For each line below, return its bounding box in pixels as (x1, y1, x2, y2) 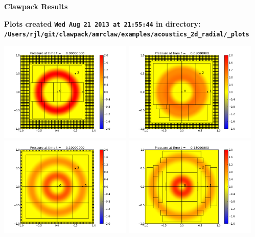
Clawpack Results (4, 1, 68, 11)
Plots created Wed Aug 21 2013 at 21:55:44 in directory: (4, 18, 201, 29)
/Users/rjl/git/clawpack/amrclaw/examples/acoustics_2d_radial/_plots (4, 31, 249, 38)
